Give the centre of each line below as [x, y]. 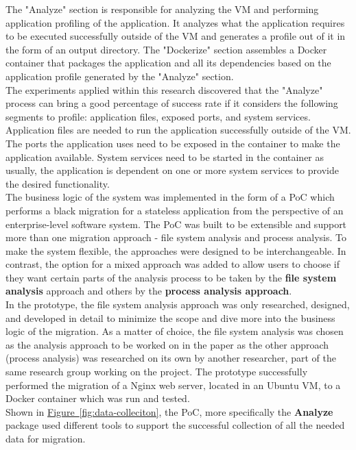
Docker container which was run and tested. [98, 398]
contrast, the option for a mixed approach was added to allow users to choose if [173, 264]
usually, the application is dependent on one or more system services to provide [172, 170]
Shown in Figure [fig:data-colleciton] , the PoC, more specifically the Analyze [169, 411]
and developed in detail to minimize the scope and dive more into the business [170, 317]
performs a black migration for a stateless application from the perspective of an [175, 210]
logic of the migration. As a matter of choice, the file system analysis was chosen [175, 331]
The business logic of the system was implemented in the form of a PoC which [170, 197]
